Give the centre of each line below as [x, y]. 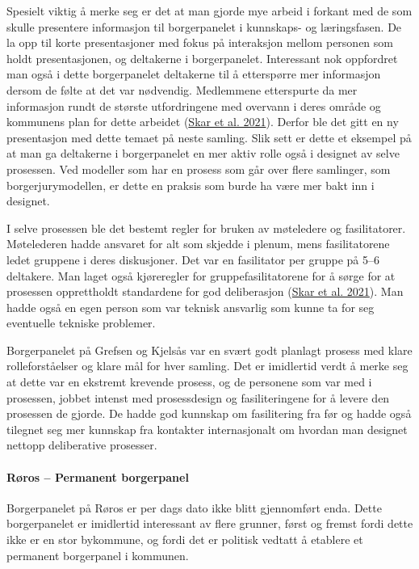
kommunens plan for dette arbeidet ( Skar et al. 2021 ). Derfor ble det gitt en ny [203, 122]
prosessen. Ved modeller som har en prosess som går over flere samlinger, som [199, 169]
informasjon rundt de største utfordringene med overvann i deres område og [194, 105]
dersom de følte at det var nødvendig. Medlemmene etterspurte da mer [182, 89]
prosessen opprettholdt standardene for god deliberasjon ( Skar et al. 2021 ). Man [205, 291]
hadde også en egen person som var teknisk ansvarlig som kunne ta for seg [191, 307]
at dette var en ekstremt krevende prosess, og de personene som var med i [189, 382]
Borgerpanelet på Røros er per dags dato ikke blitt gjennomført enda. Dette [194, 507]
